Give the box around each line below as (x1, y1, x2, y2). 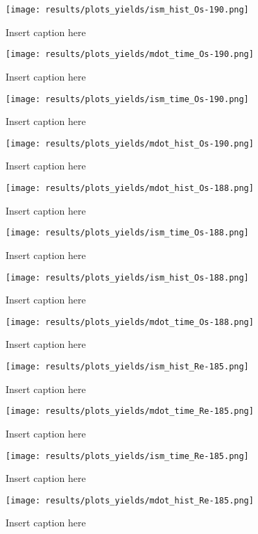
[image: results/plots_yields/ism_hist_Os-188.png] (6, 272, 249, 283)
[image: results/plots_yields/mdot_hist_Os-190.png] (6, 138, 254, 149)
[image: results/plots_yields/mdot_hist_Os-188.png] (6, 183, 254, 193)
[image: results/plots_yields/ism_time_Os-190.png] (6, 94, 249, 104)
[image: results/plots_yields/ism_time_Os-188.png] (6, 228, 249, 238)
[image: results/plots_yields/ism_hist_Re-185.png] (6, 362, 249, 372)
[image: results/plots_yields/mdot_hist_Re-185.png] (6, 495, 254, 506)
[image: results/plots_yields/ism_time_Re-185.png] (6, 451, 249, 461)
